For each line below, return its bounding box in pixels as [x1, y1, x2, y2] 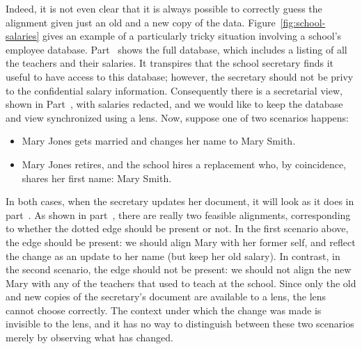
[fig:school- [280, 15, 326, 29]
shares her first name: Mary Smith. [22, 170, 172, 185]
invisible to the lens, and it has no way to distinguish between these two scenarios [6, 316, 354, 331]
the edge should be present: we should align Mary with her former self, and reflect [6, 234, 356, 249]
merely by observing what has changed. [6, 330, 173, 345]
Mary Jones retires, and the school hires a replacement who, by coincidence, [22, 156, 347, 171]
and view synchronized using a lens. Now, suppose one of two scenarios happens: [6, 110, 349, 124]
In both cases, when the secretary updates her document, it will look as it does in [6, 194, 354, 209]
